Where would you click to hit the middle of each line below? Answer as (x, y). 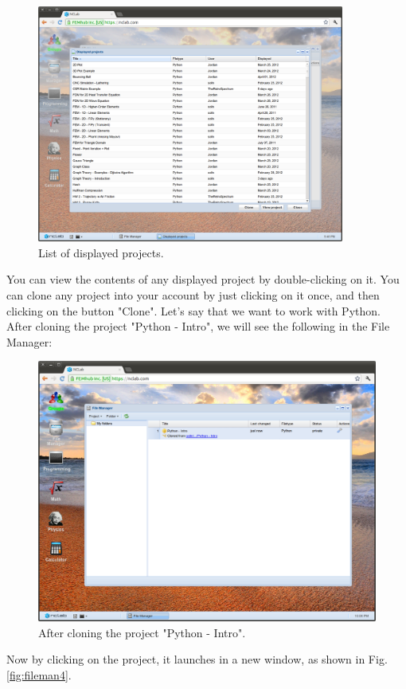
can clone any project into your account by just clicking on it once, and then (193, 294)
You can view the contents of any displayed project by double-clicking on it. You (203, 279)
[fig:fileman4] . (39, 674)
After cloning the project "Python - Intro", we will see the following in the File (198, 326)
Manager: (29, 341)
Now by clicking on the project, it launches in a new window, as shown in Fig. (197, 659)
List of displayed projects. (101, 252)
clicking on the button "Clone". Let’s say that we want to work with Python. (193, 310)
